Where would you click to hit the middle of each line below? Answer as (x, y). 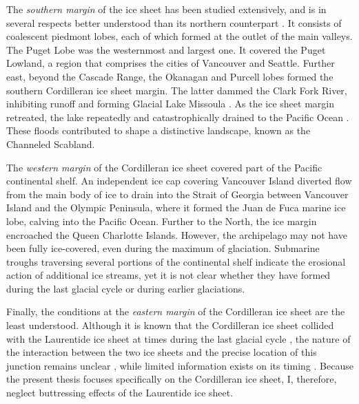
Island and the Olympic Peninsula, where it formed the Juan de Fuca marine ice (176, 208)
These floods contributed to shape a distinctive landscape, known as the (158, 130)
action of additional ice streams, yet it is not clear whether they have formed (168, 275)
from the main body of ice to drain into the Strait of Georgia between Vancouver (177, 194)
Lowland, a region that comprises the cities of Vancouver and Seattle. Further (171, 63)
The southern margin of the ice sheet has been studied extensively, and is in (166, 9)
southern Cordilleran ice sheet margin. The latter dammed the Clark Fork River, (177, 90)
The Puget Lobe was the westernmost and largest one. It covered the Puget (166, 49)
